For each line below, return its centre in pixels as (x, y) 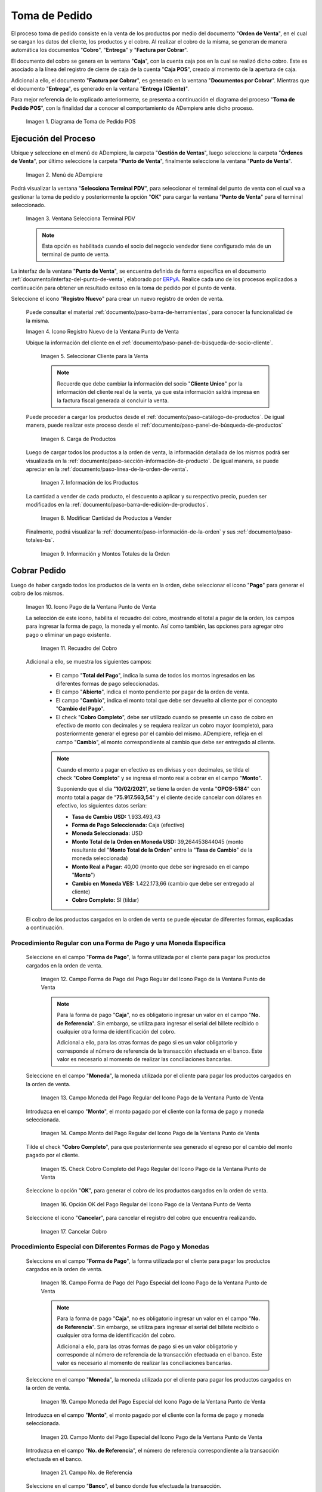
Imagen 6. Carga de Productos (78, 439)
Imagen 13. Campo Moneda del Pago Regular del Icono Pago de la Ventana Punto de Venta (152, 1098)
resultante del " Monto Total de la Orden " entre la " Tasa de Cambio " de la (162, 850)
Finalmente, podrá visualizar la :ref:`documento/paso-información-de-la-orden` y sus (131, 532)
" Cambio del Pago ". (80, 709)
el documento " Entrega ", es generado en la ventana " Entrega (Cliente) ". (100, 88)
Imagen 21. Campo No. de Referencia (86, 1472)
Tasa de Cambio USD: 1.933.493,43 (116, 816)
